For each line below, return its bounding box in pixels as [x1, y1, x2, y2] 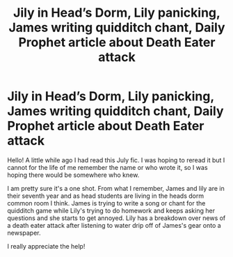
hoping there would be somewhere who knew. [7, 171, 140, 179]
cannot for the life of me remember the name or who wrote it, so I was [7, 163, 208, 171]
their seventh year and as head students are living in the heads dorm [7, 192, 204, 200]
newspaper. [7, 228, 41, 237]
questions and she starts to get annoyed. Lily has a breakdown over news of [7, 214, 226, 222]
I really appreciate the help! [7, 242, 86, 250]
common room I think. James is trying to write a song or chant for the [7, 198, 206, 207]
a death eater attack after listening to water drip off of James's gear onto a [7, 221, 221, 229]
